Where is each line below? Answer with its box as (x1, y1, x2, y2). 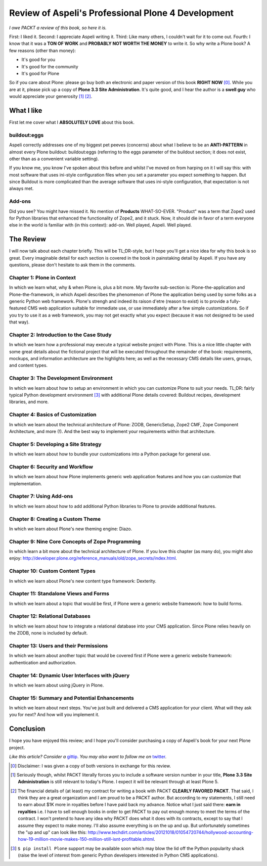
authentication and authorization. (9, 659, 77, 665)
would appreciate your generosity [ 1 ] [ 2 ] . (9, 93, 92, 99)
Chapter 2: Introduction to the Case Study (9, 331, 112, 338)
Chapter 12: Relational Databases (9, 613, 91, 620)
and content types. (9, 363, 48, 368)
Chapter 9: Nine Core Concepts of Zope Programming (9, 538, 141, 545)
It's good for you (21, 57, 55, 63)
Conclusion (9, 725, 45, 733)
